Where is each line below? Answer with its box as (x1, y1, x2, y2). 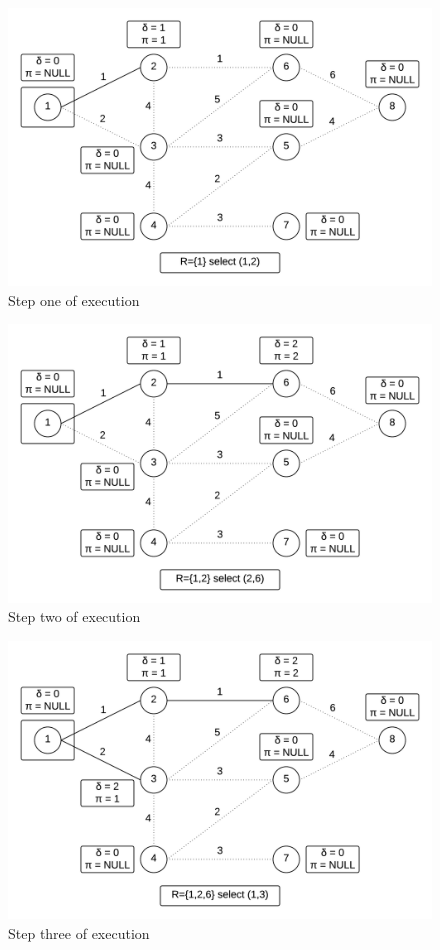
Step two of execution (8, 606, 141, 627)
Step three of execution (8, 922, 150, 943)
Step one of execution (8, 289, 140, 310)
